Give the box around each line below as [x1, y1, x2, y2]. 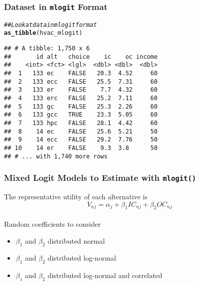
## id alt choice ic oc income [4, 53, 158, 60]
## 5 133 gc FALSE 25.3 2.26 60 [4, 103, 158, 110]
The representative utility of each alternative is [4, 191, 148, 202]
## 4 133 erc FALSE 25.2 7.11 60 [4, 95, 158, 102]
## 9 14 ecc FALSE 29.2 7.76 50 [4, 136, 158, 143]
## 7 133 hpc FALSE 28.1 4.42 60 [4, 120, 158, 127]
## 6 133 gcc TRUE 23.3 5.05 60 [4, 111, 158, 119]
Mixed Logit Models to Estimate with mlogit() [4, 171, 197, 184]
